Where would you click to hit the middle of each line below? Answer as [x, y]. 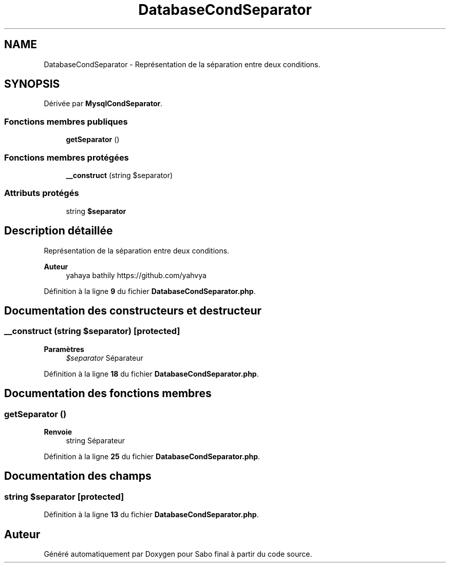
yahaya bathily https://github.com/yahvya [136, 275]
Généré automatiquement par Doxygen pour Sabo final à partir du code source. [178, 554]
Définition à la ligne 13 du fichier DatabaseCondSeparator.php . [151, 515]
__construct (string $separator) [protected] [92, 331]
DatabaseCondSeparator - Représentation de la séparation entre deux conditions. [182, 64]
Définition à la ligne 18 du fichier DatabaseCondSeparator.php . [151, 374]
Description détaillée [59, 231]
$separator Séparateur [105, 358]
